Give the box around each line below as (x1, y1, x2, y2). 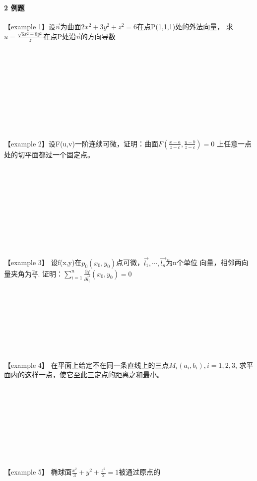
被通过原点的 (119, 467, 161, 477)
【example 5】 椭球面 (4, 467, 72, 477)
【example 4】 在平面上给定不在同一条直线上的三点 (4, 359, 169, 370)
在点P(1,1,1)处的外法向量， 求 (136, 21, 233, 31)
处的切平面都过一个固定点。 (4, 149, 94, 159)
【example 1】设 (4, 21, 56, 31)
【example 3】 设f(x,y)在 (4, 257, 82, 268)
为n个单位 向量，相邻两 (166, 257, 242, 268)
